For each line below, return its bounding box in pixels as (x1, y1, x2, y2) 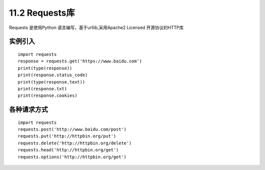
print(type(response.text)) (18, 79, 85, 85)
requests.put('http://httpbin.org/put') (18, 133, 116, 139)
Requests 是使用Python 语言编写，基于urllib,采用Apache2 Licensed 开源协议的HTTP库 (9, 25, 184, 30)
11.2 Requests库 (9, 7, 75, 18)
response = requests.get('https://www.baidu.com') (18, 58, 142, 64)
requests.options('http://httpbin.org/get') (18, 154, 127, 160)
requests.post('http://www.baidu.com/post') (18, 127, 127, 132)
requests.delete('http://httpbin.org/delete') (18, 140, 132, 146)
